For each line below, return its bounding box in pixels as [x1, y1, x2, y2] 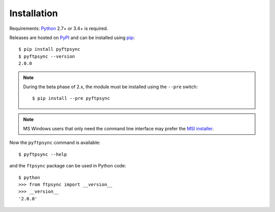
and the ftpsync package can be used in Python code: [9, 163, 126, 169]
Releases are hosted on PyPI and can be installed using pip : [9, 34, 135, 41]
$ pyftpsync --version [18, 53, 75, 59]
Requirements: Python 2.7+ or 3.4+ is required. [9, 25, 108, 31]
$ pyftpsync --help [18, 151, 67, 157]
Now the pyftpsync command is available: [9, 139, 101, 146]
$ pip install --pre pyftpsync [32, 95, 111, 101]
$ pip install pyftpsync [18, 46, 80, 52]
